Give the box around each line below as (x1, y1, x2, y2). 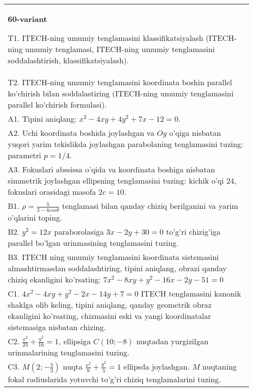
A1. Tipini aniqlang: (8, 113, 77, 124)
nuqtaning (202, 361, 237, 372)
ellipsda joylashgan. (124, 361, 190, 372)
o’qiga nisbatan (169, 127, 221, 138)
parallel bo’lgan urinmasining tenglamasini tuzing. (8, 237, 179, 248)
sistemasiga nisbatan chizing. (8, 321, 106, 333)
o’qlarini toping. (8, 211, 62, 223)
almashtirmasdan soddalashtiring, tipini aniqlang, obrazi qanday (8, 262, 227, 274)
